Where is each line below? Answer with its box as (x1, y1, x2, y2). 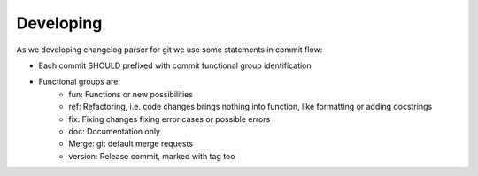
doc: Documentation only (68, 126, 161, 136)
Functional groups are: (38, 76, 121, 88)
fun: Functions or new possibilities (68, 88, 194, 99)
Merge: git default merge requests (68, 138, 194, 149)
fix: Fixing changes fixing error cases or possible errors (68, 113, 271, 124)
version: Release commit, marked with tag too (68, 150, 235, 161)
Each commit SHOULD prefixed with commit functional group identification (38, 60, 312, 71)
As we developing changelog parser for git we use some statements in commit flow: (16, 44, 323, 55)
